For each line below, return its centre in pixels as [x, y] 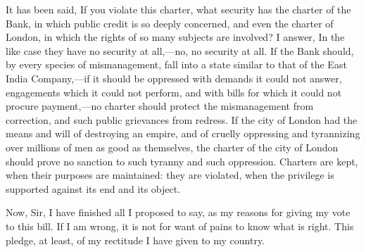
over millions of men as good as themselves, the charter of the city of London [172, 147]
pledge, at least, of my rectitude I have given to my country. [135, 240]
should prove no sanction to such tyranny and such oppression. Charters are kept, [182, 161]
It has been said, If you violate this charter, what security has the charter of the [178, 9]
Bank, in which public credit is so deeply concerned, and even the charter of [170, 23]
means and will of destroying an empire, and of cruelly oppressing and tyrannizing [183, 133]
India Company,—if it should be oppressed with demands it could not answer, [174, 78]
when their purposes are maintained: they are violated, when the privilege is [170, 175]
